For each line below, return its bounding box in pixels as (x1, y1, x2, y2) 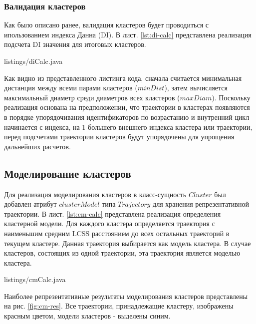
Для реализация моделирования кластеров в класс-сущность (4, 189, 187, 199)
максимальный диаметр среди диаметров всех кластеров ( (4, 92, 180, 102)
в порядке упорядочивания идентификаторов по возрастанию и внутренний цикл (4, 111, 250, 122)
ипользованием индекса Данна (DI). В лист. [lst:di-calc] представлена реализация (4, 29, 252, 39)
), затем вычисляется (164, 82, 228, 93)
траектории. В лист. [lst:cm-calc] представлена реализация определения (4, 208, 221, 219)
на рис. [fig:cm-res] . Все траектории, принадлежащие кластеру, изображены (4, 301, 234, 311)
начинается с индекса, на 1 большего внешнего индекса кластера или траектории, (4, 121, 253, 132)
